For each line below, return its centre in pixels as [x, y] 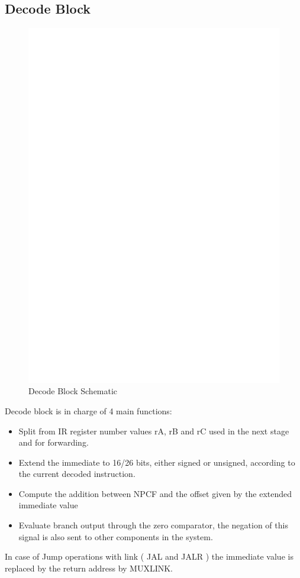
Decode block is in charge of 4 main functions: [88, 410]
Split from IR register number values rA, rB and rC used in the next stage [154, 431]
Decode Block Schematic [73, 391]
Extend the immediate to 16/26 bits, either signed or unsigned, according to [157, 462]
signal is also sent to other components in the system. [116, 536]
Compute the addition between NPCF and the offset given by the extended [155, 493]
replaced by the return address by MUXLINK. [89, 568]
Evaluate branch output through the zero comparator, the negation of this [153, 525]
